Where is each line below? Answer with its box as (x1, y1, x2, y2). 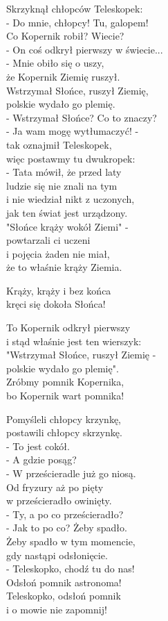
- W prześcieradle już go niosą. (6, 466, 136, 480)
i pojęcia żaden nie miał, (6, 246, 110, 260)
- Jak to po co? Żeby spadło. (6, 520, 127, 535)
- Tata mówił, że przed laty (6, 165, 122, 179)
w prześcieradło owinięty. (6, 493, 112, 508)
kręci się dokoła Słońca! (6, 297, 106, 311)
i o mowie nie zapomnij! (6, 602, 107, 616)
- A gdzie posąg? (6, 452, 77, 467)
